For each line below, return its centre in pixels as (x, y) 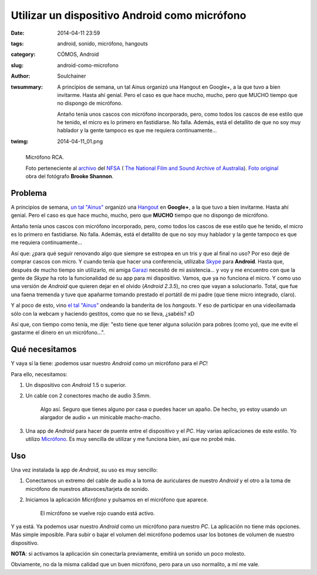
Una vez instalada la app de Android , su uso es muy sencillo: (84, 470)
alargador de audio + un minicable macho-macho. (101, 417)
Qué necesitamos (44, 350)
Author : (21, 76)
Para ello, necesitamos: (39, 374)
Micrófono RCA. (45, 157)
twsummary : (27, 87)
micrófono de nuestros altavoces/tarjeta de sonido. (87, 489)
